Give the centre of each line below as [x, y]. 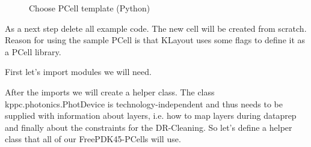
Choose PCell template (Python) [90, 8]
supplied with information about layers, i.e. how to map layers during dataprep [151, 115]
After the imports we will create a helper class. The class [110, 91]
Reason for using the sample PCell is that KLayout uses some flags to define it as [155, 40]
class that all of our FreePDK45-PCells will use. [93, 139]
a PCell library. [33, 51]
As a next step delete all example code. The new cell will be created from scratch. [156, 28]
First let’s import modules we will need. [78, 72]
